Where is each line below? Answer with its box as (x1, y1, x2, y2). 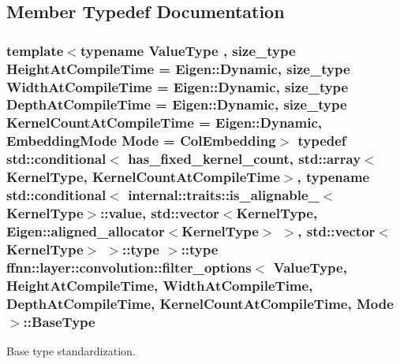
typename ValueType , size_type (80, 40, 296, 60)
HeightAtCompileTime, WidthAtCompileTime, (6, 275, 313, 295)
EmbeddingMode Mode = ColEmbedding (6, 131, 276, 150)
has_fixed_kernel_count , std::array (128, 149, 361, 169)
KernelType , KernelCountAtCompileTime (6, 167, 280, 187)
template (6, 40, 64, 60)
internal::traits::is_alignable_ (128, 185, 320, 205)
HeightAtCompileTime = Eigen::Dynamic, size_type (6, 58, 350, 78)
